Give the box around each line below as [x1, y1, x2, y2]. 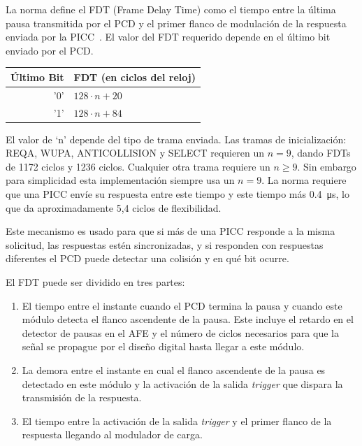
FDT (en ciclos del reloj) [73, 69, 196, 84]
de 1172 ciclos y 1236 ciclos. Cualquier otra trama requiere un [6, 159, 270, 173]
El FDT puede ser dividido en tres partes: [6, 275, 185, 289]
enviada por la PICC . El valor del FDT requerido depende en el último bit [6, 29, 331, 44]
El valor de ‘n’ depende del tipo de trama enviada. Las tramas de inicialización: [6, 131, 347, 146]
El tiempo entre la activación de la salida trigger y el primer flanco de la [22, 413, 332, 428]
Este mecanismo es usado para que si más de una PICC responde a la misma [6, 224, 335, 238]
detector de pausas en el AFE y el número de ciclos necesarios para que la [22, 325, 339, 340]
